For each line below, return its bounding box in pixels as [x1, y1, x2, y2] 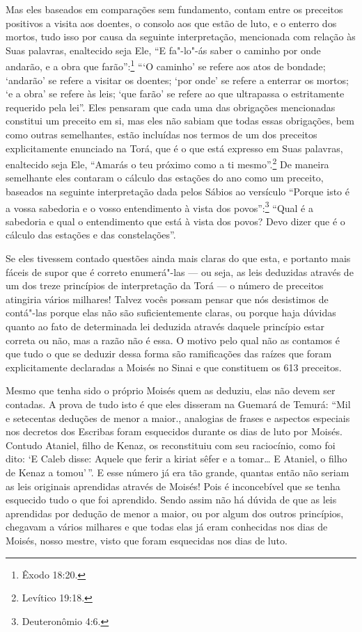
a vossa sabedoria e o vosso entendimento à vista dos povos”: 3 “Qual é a [6, 198, 313, 215]
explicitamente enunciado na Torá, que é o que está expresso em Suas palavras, [6, 140, 343, 155]
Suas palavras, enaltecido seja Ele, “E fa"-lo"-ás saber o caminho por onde [6, 42, 321, 57]
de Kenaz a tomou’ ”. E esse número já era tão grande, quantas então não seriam [6, 464, 349, 479]
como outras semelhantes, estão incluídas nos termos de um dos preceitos [6, 127, 317, 141]
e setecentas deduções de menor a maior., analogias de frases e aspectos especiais [6, 410, 350, 425]
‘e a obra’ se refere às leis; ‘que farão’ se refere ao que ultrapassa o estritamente [6, 86, 345, 101]
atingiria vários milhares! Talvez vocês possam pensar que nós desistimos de [6, 291, 329, 306]
